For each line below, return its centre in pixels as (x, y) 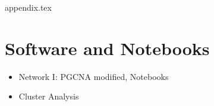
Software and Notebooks (107, 48)
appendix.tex (28, 7)
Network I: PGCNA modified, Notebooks (94, 76)
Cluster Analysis (49, 96)
